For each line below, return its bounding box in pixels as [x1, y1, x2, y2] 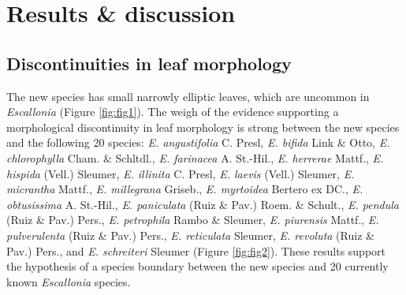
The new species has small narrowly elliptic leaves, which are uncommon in [6, 88, 370, 104]
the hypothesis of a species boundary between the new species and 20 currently [6, 258, 389, 274]
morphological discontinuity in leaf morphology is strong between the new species [6, 118, 400, 135]
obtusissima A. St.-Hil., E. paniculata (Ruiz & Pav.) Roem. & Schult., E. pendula [6, 196, 399, 212]
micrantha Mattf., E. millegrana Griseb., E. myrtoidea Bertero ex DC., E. [6, 181, 363, 197]
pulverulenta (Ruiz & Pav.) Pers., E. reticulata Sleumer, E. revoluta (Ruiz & [6, 226, 374, 243]
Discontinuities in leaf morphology [6, 50, 292, 75]
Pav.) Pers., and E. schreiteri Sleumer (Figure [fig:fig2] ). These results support [6, 242, 386, 259]
